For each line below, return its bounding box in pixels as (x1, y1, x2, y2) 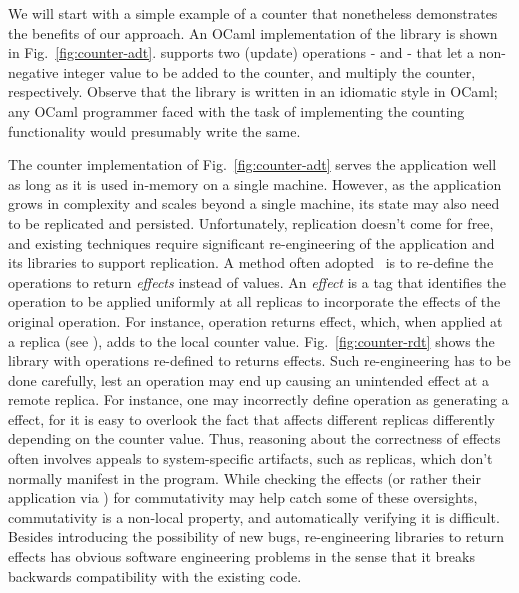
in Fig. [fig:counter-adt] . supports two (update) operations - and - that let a (8, 42, 475, 63)
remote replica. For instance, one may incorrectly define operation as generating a (8, 389, 509, 410)
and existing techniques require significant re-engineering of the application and (8, 232, 495, 253)
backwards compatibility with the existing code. (8, 565, 302, 586)
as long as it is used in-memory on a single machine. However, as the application (8, 173, 502, 194)
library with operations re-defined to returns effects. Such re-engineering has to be (8, 350, 511, 371)
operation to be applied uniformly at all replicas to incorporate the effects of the (8, 291, 501, 312)
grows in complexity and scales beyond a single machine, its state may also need (8, 193, 500, 214)
